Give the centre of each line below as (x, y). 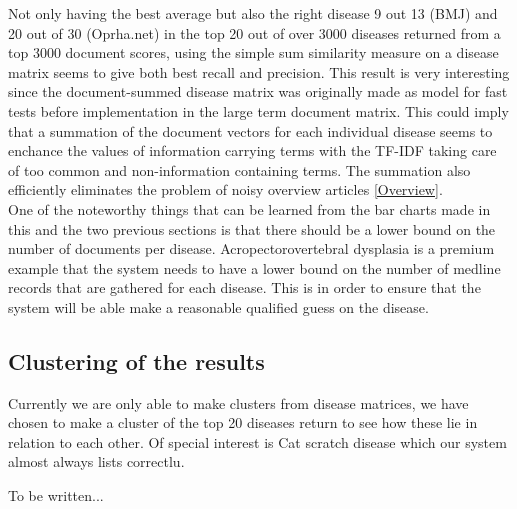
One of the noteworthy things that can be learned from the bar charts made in (249, 208)
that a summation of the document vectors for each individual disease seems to (250, 130)
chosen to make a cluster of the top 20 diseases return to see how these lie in (243, 422)
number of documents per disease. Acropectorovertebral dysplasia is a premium (251, 248)
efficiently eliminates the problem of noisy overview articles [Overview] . (225, 189)
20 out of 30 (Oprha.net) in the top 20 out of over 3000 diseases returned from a (254, 32)
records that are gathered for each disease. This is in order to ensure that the (244, 287)
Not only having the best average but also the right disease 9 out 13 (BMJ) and (253, 13)
